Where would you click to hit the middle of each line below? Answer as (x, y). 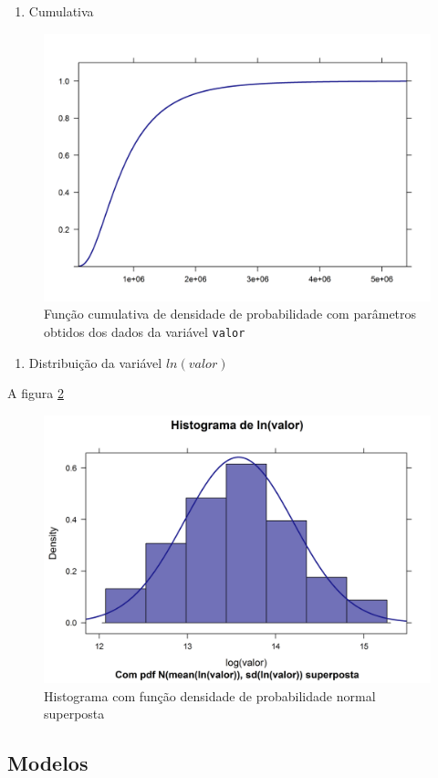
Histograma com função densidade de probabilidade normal (210, 695)
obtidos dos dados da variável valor (145, 331)
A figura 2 (36, 393)
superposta (74, 714)
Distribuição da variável (95, 362)
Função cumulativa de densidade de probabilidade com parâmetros (230, 314)
